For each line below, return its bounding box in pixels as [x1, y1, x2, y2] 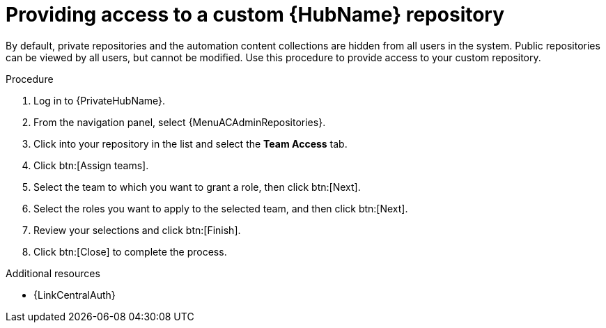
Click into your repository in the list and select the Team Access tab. [33, 137, 348, 150]
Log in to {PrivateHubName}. [33, 94, 166, 107]
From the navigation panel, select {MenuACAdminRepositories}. [33, 116, 326, 128]
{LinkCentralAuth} [33, 288, 116, 301]
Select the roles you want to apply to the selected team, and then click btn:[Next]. [33, 202, 408, 214]
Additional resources [6, 267, 100, 279]
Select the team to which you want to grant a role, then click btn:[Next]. [33, 180, 361, 193]
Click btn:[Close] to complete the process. [33, 245, 227, 258]
